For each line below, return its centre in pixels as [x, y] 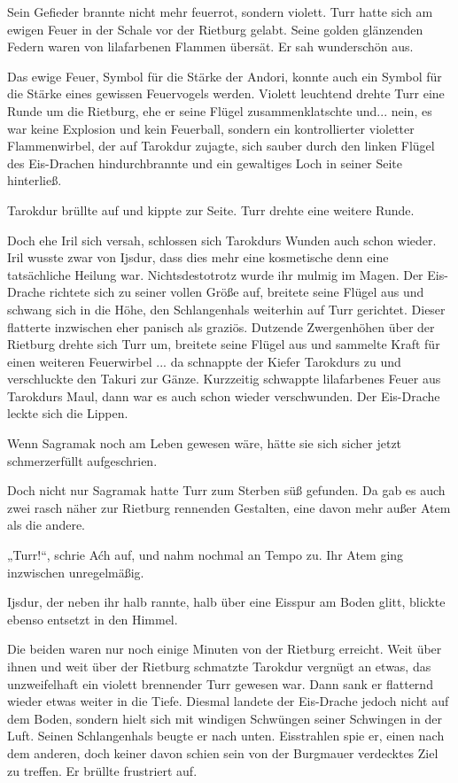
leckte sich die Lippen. [68, 413]
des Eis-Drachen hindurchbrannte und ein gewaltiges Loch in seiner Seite [205, 163]
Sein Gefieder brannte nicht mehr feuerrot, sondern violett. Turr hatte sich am [220, 12]
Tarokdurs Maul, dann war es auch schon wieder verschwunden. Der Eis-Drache [224, 395]
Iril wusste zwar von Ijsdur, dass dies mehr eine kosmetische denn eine [198, 257]
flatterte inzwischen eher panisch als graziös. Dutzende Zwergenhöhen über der [221, 326]
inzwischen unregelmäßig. [76, 572]
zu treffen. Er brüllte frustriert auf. [102, 770]
